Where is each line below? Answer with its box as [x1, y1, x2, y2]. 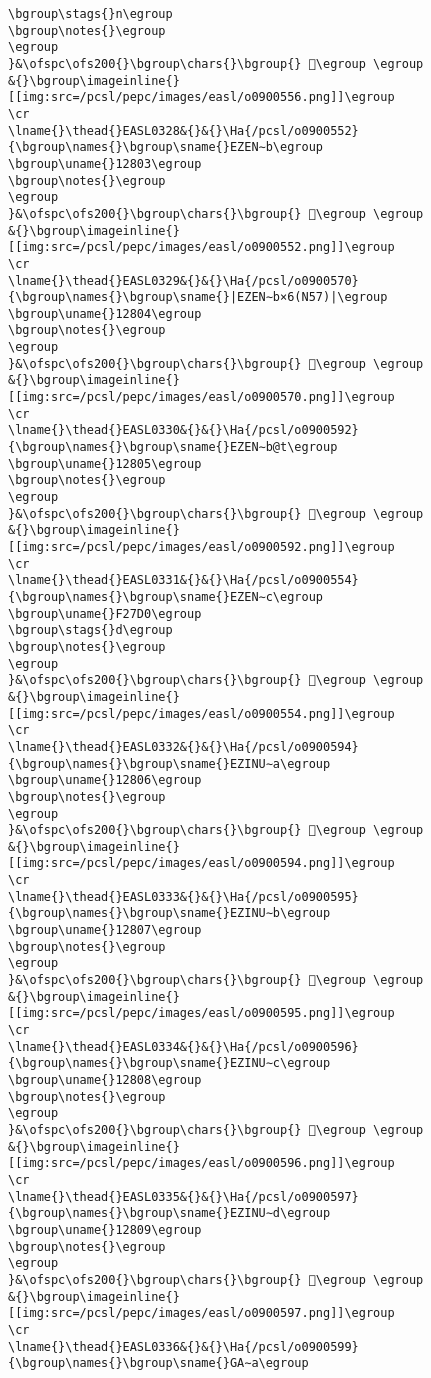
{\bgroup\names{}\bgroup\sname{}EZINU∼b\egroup [8, 906, 331, 921]
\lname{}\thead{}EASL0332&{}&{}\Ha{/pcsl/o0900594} [8, 739, 359, 754]
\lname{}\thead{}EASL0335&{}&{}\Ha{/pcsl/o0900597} [8, 1189, 359, 1204]
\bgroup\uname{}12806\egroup [8, 773, 202, 788]
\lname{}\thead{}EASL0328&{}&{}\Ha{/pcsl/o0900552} [8, 123, 359, 138]
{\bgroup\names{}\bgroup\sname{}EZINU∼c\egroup [8, 1056, 331, 1071]
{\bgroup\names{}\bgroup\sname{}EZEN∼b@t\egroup [8, 440, 338, 455]
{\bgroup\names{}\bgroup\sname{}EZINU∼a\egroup [8, 756, 331, 771]
